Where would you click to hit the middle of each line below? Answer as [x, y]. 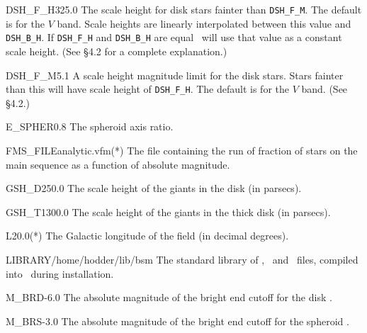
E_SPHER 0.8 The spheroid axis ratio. [90, 126]
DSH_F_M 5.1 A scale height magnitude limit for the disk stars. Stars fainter [175, 75]
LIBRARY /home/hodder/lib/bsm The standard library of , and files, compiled [182, 259]
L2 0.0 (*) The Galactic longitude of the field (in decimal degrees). [147, 236]
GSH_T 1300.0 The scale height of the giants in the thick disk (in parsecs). [168, 211]
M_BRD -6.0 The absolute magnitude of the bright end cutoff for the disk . [169, 297]
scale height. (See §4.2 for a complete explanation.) [117, 51]
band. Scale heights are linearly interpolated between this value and [204, 23]
